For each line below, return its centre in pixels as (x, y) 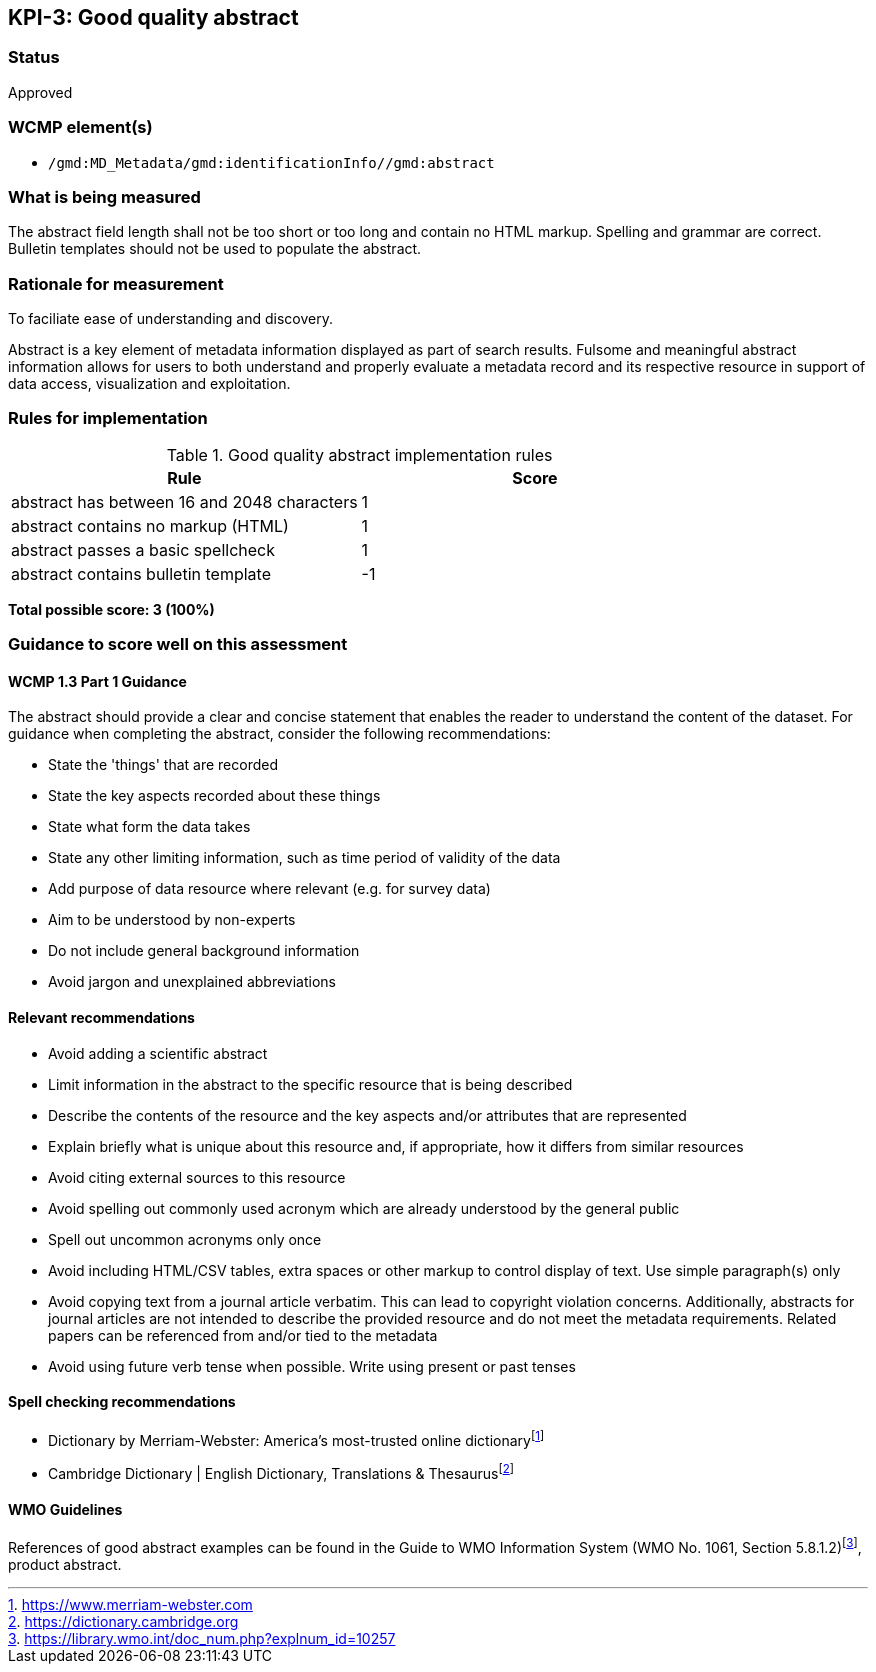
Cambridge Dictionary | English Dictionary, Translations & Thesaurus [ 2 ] (281, 1472)
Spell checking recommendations (122, 1402)
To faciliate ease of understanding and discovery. (170, 319)
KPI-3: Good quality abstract (153, 17)
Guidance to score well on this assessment (178, 644)
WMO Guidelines (65, 1509)
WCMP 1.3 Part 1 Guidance (97, 681)
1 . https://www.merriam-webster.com (130, 1605)
